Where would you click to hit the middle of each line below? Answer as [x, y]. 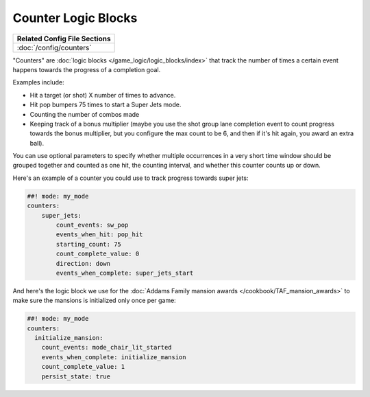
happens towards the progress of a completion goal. [87, 69]
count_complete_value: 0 [98, 254]
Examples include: [38, 82]
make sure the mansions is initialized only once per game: [94, 300]
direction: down [83, 263]
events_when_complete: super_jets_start [125, 273]
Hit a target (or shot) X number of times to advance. [103, 95]
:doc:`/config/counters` [54, 47]
